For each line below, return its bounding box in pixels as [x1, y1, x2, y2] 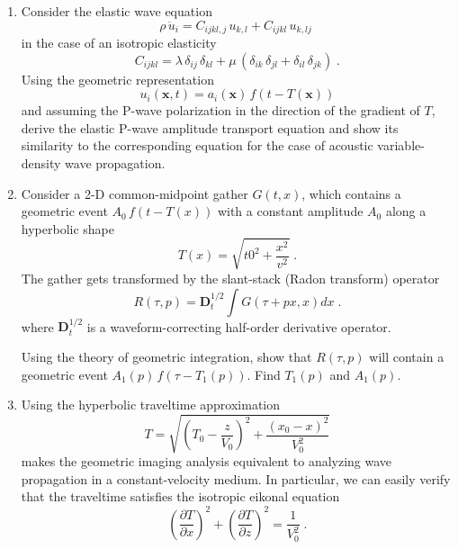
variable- [377, 136, 425, 155]
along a [385, 202, 427, 220]
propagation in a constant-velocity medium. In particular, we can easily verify [21, 469, 451, 488]
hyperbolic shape [21, 219, 114, 238]
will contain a [369, 346, 445, 365]
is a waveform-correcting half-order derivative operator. [86, 317, 391, 336]
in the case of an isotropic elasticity [21, 33, 217, 52]
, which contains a [301, 184, 401, 202]
